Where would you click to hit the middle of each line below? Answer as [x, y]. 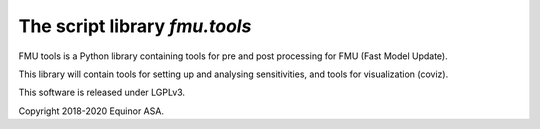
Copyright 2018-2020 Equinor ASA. [91, 111]
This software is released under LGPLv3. [101, 92]
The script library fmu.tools [135, 26]
